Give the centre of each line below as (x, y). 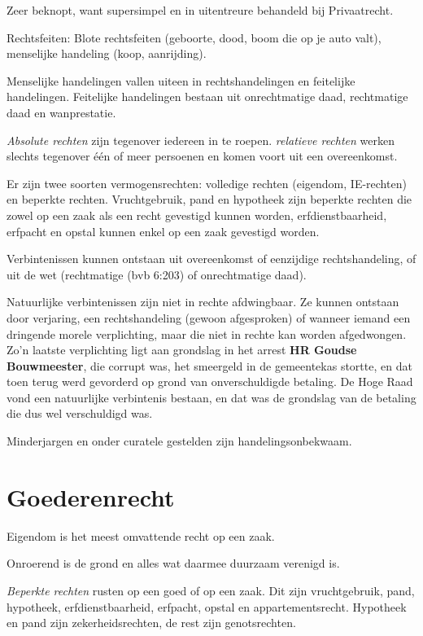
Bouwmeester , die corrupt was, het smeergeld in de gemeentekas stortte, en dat (209, 365)
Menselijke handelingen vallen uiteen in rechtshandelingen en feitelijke (181, 80)
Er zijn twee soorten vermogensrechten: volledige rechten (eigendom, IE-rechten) (207, 183)
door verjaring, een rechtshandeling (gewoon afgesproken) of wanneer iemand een (209, 317)
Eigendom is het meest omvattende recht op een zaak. (141, 535)
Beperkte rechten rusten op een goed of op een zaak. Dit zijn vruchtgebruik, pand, (211, 590)
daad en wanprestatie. (61, 112)
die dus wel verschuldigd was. (80, 413)
